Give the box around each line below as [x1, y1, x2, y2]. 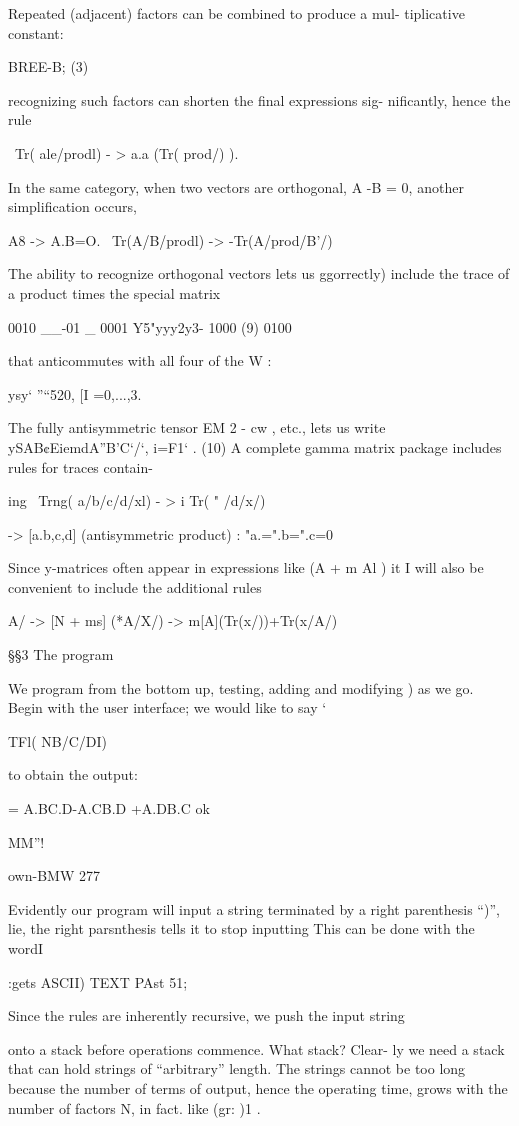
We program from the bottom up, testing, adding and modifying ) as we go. [8, 677, 474, 698]
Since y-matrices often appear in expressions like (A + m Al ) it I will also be [8, 557, 484, 578]
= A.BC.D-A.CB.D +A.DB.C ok [8, 798, 210, 819]
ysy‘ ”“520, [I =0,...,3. [8, 383, 142, 404]
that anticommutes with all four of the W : [8, 350, 272, 371]
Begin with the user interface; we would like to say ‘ [8, 697, 327, 718]
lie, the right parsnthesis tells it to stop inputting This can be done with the [8, 918, 475, 939]
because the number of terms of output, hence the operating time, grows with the [8, 1077, 508, 1098]
